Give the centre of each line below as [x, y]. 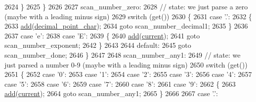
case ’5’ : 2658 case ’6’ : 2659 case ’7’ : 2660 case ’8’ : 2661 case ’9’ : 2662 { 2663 [120, 84]
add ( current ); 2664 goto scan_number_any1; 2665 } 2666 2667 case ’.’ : [111, 93]
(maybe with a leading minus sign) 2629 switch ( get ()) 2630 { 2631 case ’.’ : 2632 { [128, 16]
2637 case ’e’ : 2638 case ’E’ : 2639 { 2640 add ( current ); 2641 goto [102, 35]
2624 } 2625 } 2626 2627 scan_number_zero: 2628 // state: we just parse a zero [126, 6]
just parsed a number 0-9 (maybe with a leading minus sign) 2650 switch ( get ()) [126, 64]
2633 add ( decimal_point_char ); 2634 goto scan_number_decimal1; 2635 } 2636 [126, 26]
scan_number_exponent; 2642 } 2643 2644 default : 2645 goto [98, 45]
